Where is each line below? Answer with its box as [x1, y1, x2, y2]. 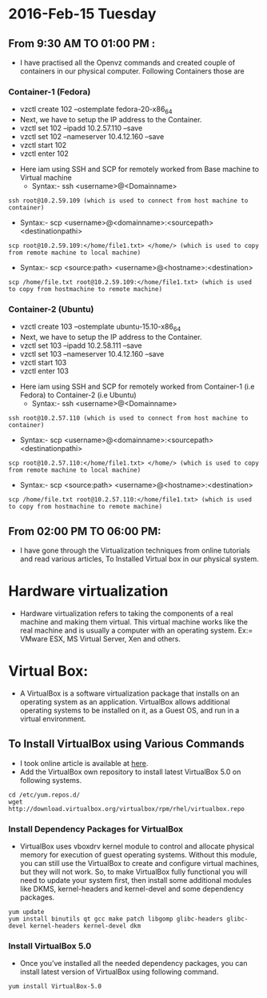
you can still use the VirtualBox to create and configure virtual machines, [19, 858, 260, 868]
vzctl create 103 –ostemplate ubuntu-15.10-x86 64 [19, 321, 181, 333]
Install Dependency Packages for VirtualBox [8, 823, 184, 834]
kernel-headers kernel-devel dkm [29, 921, 141, 930]
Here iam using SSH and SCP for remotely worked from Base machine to [19, 165, 260, 174]
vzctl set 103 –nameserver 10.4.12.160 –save [19, 349, 165, 359]
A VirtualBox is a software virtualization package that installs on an [19, 689, 240, 698]
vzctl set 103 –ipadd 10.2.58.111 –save [19, 341, 142, 350]
